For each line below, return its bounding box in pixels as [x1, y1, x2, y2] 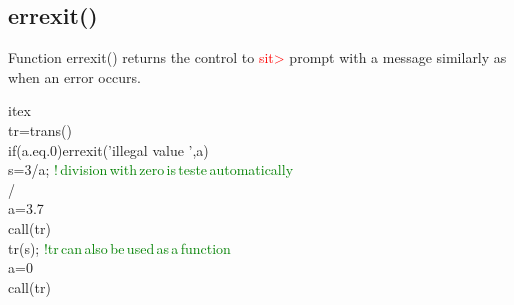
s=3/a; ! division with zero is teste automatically [8, 159, 294, 180]
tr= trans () [8, 119, 72, 140]
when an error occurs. [8, 66, 141, 87]
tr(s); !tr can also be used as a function [8, 237, 231, 258]
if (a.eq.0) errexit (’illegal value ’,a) [8, 139, 209, 160]
